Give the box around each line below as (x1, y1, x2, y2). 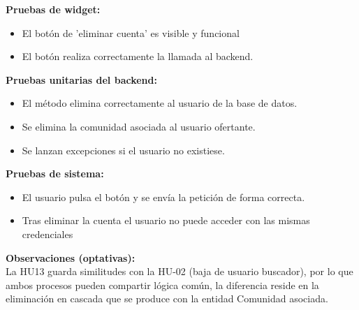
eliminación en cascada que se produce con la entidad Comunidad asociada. (6, 291, 328, 306)
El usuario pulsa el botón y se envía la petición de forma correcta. (22, 189, 305, 204)
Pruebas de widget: (6, 2, 101, 16)
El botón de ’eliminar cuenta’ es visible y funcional (22, 25, 240, 40)
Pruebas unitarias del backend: (6, 72, 157, 87)
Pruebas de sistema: (6, 166, 104, 181)
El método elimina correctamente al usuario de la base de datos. (22, 96, 298, 110)
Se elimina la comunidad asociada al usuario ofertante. (22, 119, 256, 133)
